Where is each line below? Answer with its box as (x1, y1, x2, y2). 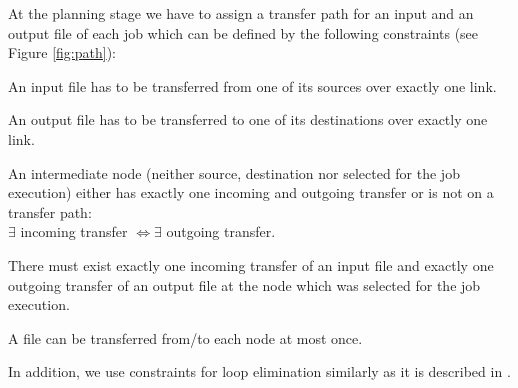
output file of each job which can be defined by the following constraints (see (8, 22, 479, 43)
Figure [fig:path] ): (8, 42, 117, 63)
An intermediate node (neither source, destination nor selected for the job (8, 162, 460, 183)
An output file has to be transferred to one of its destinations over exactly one (8, 109, 488, 130)
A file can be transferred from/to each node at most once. (8, 327, 363, 348)
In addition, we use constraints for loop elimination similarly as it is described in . (8, 361, 511, 382)
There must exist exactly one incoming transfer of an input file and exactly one (8, 254, 494, 275)
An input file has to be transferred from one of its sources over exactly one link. (8, 75, 497, 96)
